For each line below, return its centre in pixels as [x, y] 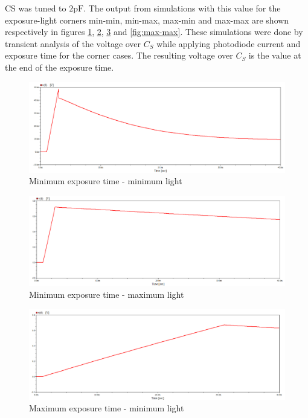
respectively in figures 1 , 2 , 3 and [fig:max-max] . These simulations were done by [154, 32]
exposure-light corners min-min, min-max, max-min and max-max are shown [147, 20]
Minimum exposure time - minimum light [106, 181]
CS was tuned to [36, 8]
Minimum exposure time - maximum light [107, 294]
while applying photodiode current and [229, 43]
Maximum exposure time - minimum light [107, 408]
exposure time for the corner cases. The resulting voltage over [119, 55]
